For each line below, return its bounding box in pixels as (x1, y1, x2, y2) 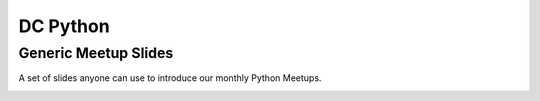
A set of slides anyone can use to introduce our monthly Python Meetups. (18, 72, 322, 84)
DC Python (18, 15, 110, 37)
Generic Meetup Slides (18, 44, 174, 62)
